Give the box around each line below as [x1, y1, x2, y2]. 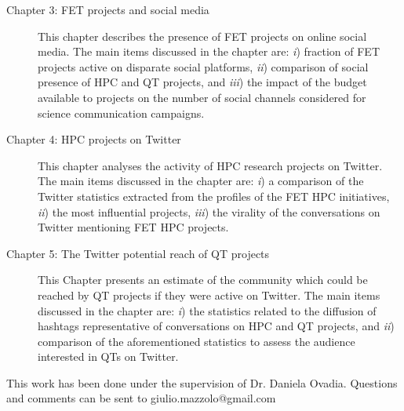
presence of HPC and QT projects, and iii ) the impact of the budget [38, 74, 367, 90]
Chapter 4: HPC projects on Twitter [6, 131, 181, 147]
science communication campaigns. [38, 104, 205, 121]
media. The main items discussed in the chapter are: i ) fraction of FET [38, 43, 380, 60]
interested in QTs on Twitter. [38, 348, 179, 365]
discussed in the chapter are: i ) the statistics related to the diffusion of [38, 302, 377, 318]
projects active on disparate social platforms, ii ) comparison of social [38, 58, 369, 75]
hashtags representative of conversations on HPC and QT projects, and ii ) [38, 318, 395, 334]
